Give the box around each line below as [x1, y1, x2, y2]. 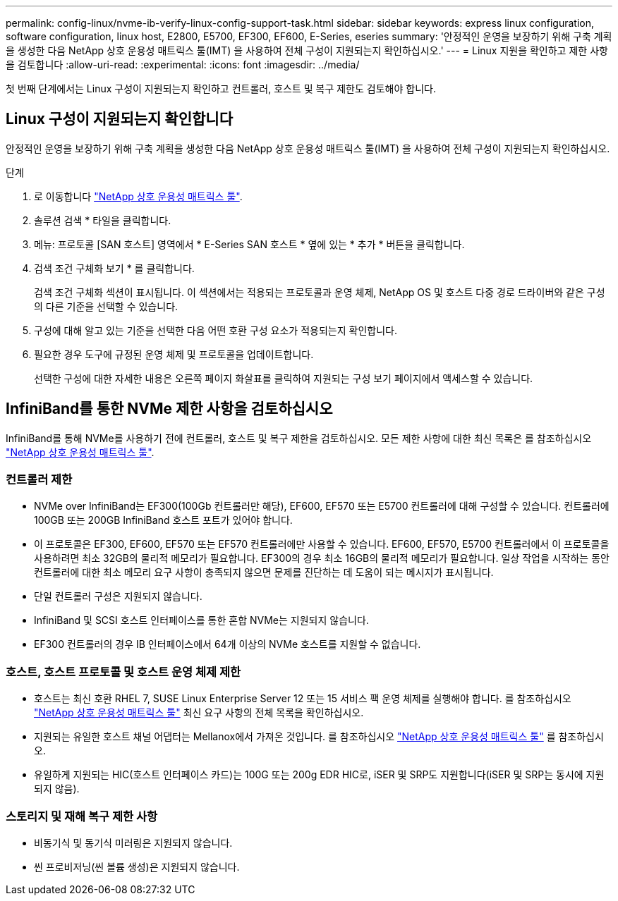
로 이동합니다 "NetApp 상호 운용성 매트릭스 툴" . [34, 190, 243, 202]
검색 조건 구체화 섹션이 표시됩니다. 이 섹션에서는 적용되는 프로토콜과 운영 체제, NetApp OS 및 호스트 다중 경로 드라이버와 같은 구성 [34, 286, 605, 298]
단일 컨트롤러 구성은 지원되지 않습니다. [34, 590, 202, 603]
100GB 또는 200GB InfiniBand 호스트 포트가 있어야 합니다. [34, 514, 293, 527]
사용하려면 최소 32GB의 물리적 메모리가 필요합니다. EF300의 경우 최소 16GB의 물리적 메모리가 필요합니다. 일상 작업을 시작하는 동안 [34, 552, 610, 565]
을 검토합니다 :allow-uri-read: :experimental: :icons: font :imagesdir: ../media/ [6, 59, 360, 71]
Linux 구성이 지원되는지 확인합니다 [6, 110, 233, 128]
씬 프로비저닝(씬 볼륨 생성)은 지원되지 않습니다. [34, 860, 240, 873]
